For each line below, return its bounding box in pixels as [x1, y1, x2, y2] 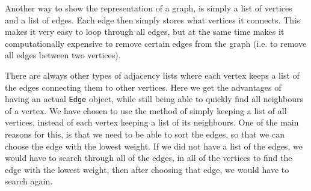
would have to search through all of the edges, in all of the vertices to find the [5, 151, 292, 164]
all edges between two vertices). [5, 49, 121, 61]
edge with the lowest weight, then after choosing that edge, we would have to [5, 163, 289, 175]
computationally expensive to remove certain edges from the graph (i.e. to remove [5, 37, 307, 49]
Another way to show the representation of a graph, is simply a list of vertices [5, 2, 292, 14]
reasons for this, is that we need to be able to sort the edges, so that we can [5, 128, 285, 140]
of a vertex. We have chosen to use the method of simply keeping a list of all [5, 104, 287, 117]
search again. [5, 175, 53, 187]
